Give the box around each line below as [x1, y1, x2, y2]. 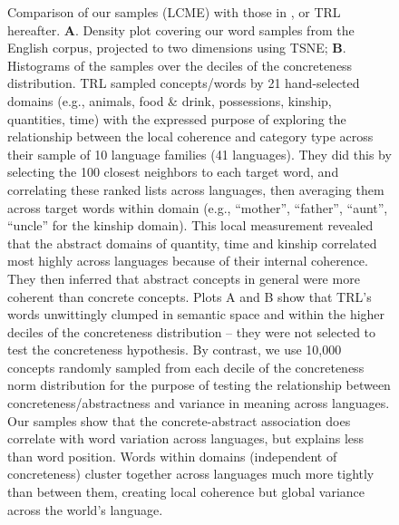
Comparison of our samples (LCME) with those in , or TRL [7, 3, 341, 21]
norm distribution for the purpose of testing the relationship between [7, 375, 391, 394]
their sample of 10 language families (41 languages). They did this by [7, 144, 392, 163]
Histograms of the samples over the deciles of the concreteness [7, 55, 353, 74]
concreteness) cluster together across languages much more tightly [7, 464, 375, 483]
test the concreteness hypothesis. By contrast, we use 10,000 [7, 340, 342, 359]
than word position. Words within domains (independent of [7, 446, 337, 465]
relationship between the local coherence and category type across [7, 127, 374, 146]
